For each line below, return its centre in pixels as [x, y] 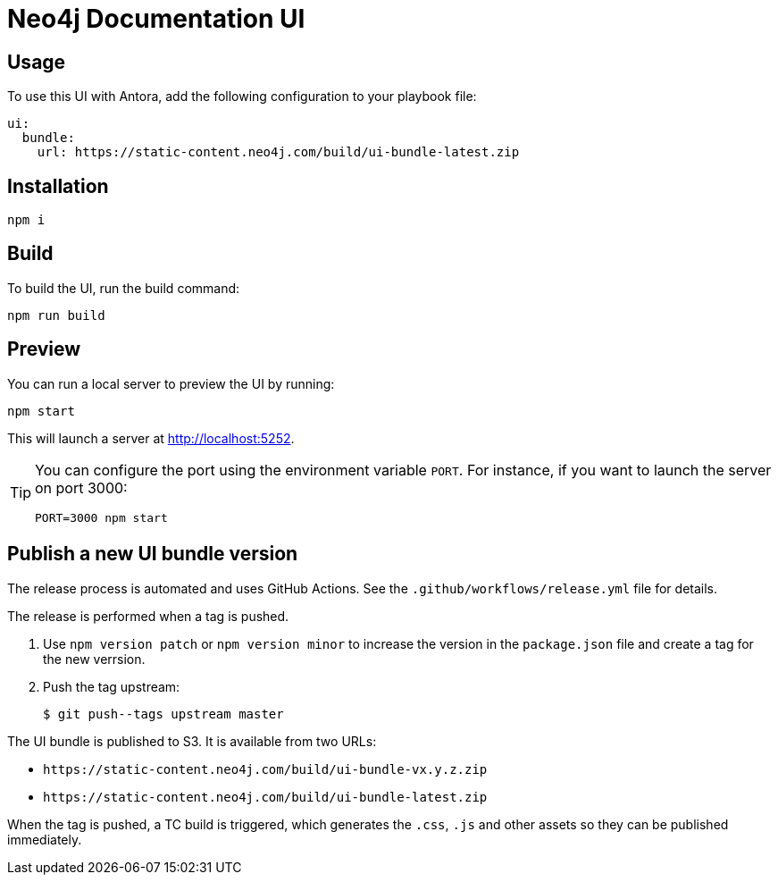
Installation [58, 186]
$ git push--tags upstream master [163, 714]
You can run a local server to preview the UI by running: [171, 383]
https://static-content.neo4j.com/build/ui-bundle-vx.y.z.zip [265, 769]
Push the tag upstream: [112, 686]
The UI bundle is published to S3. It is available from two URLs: [192, 741]
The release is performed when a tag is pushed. [148, 616]
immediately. [45, 839]
